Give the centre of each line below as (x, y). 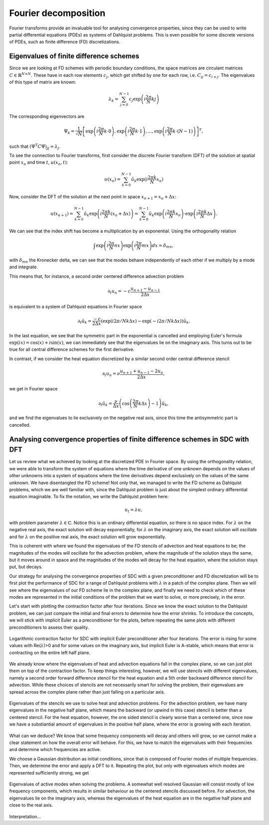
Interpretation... (25, 817)
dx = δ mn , (163, 246)
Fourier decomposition (57, 13)
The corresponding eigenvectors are (47, 116)
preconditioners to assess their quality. (49, 627)
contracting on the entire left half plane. (50, 653)
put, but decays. (26, 567)
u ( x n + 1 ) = (62, 214)
